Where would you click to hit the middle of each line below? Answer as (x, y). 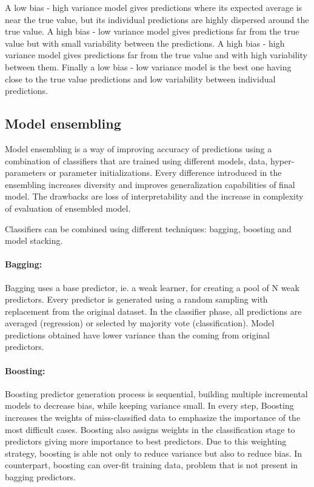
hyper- (282, 160)
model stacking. (34, 240)
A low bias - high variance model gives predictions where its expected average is (154, 7)
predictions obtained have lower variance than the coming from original (138, 334)
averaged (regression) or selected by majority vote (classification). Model (140, 323)
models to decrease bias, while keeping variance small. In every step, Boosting (149, 405)
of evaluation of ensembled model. (68, 208)
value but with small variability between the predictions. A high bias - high (145, 43)
